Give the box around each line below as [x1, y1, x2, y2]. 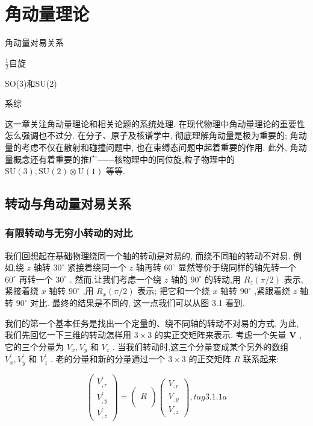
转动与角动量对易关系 [5, 194, 131, 213]
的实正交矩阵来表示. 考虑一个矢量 [154, 328, 287, 341]
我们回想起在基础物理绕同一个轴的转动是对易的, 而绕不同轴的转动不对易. [5, 249, 291, 262]
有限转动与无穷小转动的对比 [5, 225, 133, 240]
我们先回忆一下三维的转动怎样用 [5, 328, 131, 341]
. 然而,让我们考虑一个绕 [69, 272, 162, 285]
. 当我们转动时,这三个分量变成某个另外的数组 [112, 340, 289, 352]
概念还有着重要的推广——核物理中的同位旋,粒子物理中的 [13, 152, 235, 165]
